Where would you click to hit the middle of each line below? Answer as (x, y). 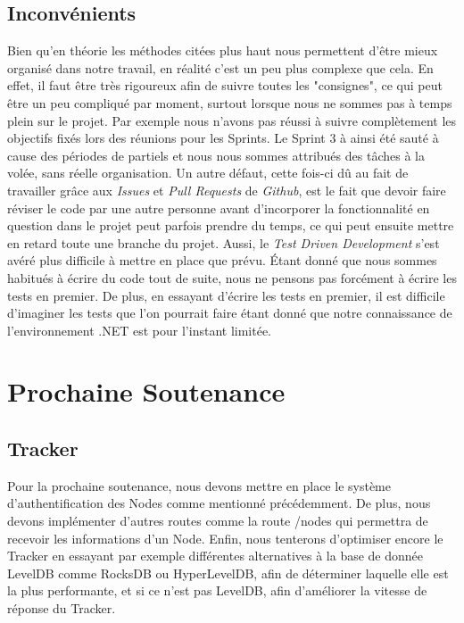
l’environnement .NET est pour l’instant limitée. (140, 330)
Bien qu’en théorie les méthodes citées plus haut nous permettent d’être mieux (223, 50)
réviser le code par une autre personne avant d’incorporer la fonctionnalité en (219, 208)
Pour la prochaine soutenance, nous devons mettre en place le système (199, 485)
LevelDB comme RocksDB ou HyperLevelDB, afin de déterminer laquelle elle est (228, 573)
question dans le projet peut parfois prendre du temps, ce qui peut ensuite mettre (231, 225)
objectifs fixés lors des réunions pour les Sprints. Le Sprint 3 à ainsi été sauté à (223, 138)
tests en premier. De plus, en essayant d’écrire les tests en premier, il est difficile (226, 295)
